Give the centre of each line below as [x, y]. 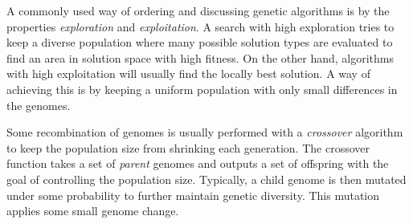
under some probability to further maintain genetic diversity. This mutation [193, 195]
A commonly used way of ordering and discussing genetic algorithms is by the [198, 10]
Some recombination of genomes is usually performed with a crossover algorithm [205, 132]
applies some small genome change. [93, 211]
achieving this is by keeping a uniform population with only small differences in [202, 89]
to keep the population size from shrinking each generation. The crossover [188, 147]
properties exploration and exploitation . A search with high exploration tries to [200, 26]
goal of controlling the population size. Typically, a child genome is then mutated [206, 179]
